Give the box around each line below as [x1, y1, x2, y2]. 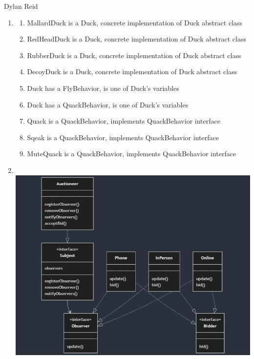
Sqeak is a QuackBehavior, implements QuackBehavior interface [27, 132, 219, 142]
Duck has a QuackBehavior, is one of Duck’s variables [27, 99, 189, 109]
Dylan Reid [4, 1, 38, 11]
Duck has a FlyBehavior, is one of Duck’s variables [27, 83, 179, 93]
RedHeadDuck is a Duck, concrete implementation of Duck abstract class [27, 34, 246, 44]
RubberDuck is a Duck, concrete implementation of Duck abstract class [27, 50, 241, 60]
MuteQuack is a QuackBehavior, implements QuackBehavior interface [27, 148, 236, 159]
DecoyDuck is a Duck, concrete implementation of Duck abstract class [27, 66, 237, 77]
